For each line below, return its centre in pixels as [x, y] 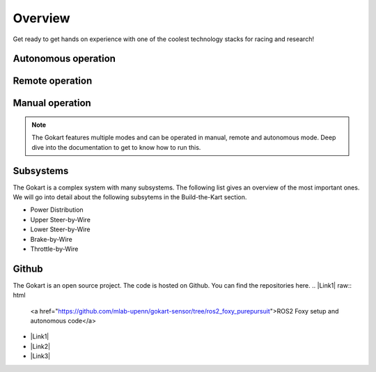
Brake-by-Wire [51, 239]
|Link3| [40, 356]
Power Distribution [57, 210]
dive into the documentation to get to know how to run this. [116, 147]
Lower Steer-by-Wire [60, 229]
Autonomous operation [64, 59]
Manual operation [52, 103]
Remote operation [53, 81]
